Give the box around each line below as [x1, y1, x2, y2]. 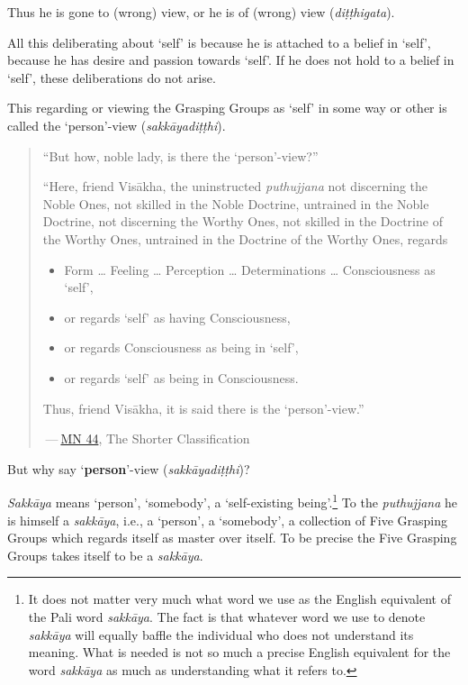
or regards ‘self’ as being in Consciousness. [64, 368, 299, 387]
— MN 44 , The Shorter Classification [45, 429, 250, 448]
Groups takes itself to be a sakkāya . [7, 545, 203, 564]
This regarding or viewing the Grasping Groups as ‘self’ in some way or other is [7, 98, 447, 117]
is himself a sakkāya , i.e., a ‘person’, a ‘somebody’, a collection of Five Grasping [7, 510, 448, 529]
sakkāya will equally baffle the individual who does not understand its [28, 625, 414, 644]
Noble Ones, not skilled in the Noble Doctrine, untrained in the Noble [42, 194, 429, 213]
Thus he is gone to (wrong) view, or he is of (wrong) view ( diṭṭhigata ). [7, 3, 395, 21]
